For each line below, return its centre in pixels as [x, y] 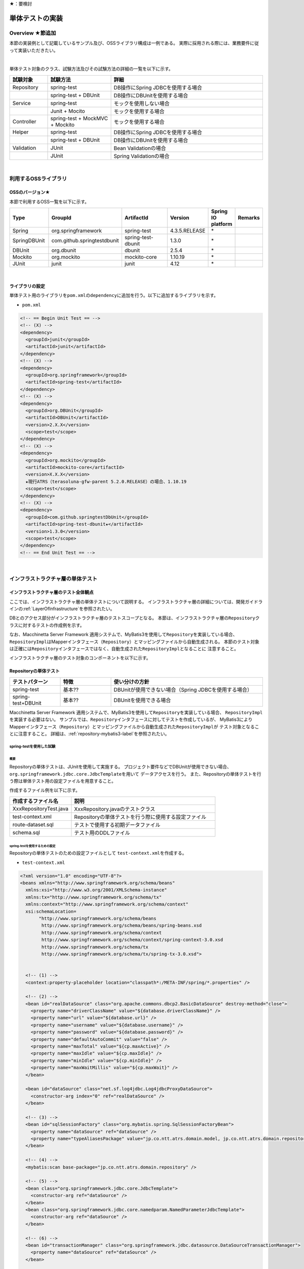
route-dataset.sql [33, 824]
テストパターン [30, 682]
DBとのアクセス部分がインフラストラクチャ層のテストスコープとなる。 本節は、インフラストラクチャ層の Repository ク [135, 618]
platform [222, 224]
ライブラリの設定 [27, 286]
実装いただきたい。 [38, 50]
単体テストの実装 [36, 18]
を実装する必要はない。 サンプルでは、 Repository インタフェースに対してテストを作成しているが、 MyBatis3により [131, 720]
